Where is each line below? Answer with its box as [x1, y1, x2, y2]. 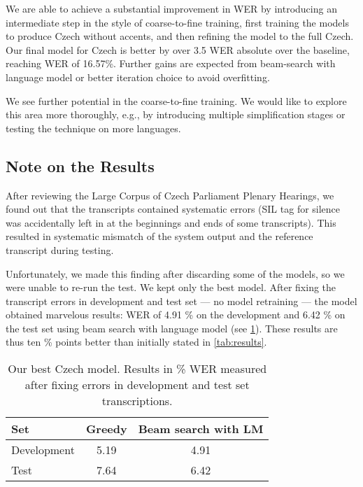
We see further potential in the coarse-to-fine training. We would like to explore [6, 93, 347, 108]
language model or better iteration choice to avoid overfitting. [6, 69, 270, 84]
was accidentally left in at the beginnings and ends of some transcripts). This [6, 215, 336, 230]
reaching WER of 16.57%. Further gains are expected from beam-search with [6, 56, 336, 71]
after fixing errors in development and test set [24, 376, 250, 393]
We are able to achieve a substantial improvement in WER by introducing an [6, 1, 337, 15]
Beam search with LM [138, 421, 264, 437]
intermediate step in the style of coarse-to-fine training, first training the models [6, 15, 349, 29]
